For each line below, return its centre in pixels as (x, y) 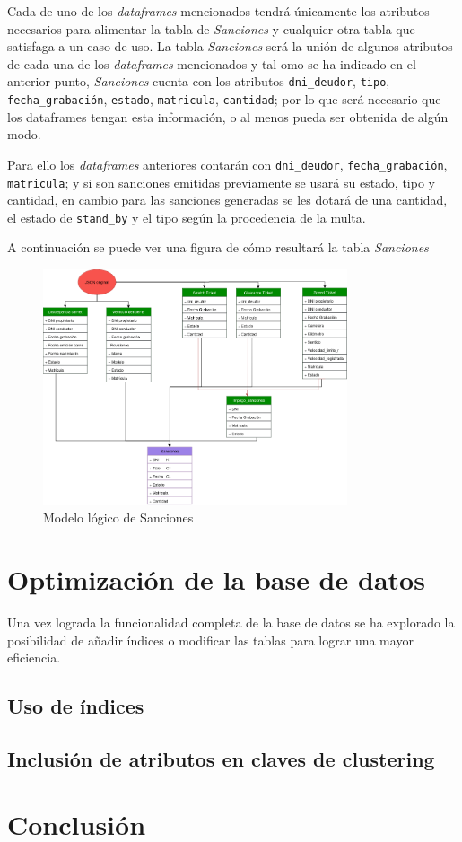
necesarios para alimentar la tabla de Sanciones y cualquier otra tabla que (211, 28)
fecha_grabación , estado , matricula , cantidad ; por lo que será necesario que (224, 99)
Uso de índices (76, 706)
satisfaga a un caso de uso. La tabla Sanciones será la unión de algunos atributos (230, 46)
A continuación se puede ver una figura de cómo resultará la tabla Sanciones (218, 247)
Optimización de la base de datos (216, 579)
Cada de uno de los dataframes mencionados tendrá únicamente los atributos (218, 11)
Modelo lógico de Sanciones (118, 517)
